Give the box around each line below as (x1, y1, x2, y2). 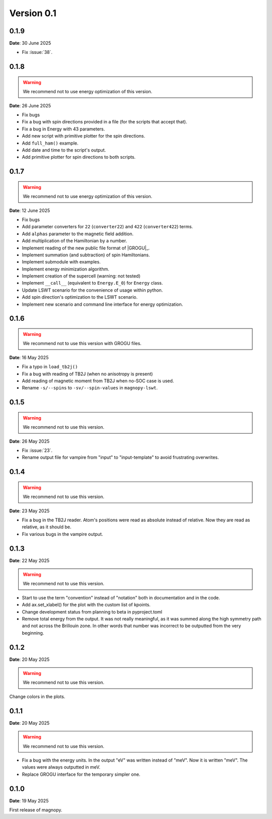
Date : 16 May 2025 (9, 354, 49, 360)
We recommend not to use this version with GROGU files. (23, 340, 142, 347)
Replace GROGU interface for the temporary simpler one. (22, 771, 141, 777)
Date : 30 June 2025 (9, 40, 51, 46)
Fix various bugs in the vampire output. (22, 531, 103, 537)
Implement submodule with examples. (22, 259, 101, 265)
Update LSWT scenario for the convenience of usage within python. (22, 287, 163, 293)
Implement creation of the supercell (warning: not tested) (22, 273, 141, 279)
